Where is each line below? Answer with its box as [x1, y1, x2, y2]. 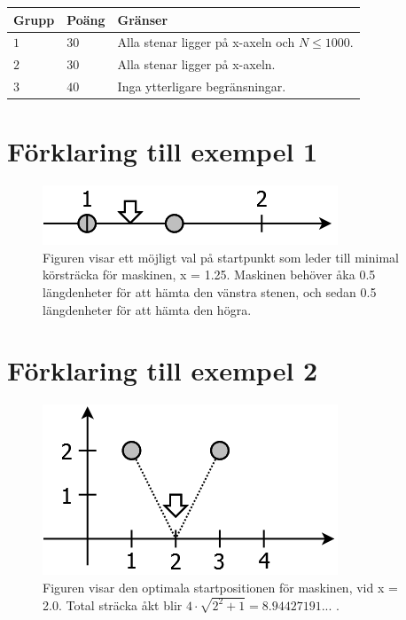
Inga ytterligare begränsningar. [117, 77, 286, 96]
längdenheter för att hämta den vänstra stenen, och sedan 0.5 [43, 283, 377, 302]
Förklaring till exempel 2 [7, 352, 318, 388]
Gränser [117, 10, 168, 28]
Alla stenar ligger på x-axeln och [117, 33, 295, 51]
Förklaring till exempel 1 [7, 133, 318, 169]
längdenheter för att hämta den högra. [43, 300, 252, 318]
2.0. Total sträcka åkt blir [43, 595, 183, 614]
